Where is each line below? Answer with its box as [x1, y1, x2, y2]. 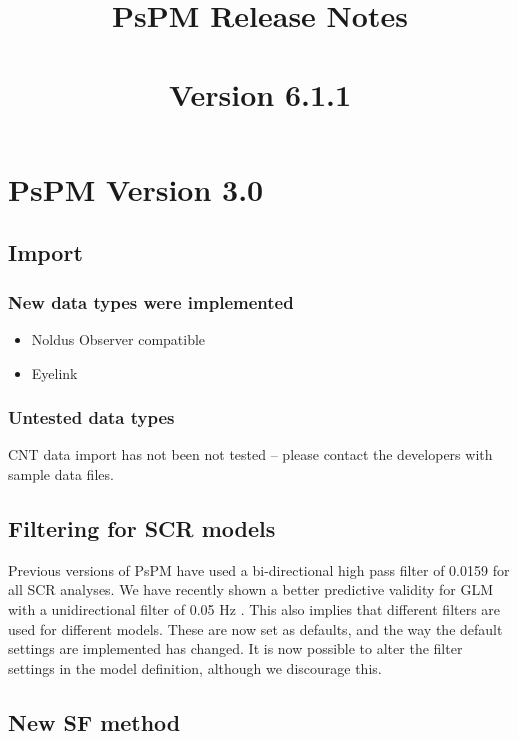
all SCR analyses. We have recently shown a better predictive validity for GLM [8, 579, 494, 600]
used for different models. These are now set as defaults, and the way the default [8, 618, 503, 639]
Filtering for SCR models [8, 512, 276, 543]
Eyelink [31, 362, 78, 383]
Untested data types [8, 405, 175, 430]
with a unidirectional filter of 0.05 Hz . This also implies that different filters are [8, 598, 501, 619]
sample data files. [8, 463, 114, 484]
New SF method [8, 706, 181, 737]
